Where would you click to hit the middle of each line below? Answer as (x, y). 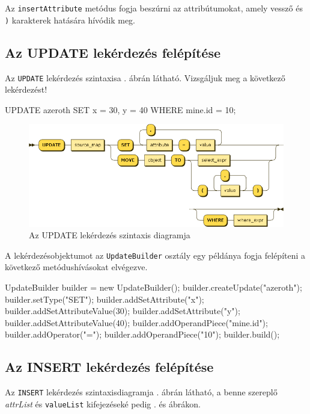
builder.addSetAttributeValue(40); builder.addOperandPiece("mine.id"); (136, 322)
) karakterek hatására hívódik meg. (70, 20)
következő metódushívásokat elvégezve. (76, 267)
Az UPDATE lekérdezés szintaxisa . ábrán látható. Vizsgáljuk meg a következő (145, 77)
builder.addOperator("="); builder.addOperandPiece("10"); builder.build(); (142, 334)
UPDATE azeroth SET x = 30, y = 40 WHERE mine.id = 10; (120, 109)
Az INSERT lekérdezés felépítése (109, 367)
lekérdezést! (26, 89)
